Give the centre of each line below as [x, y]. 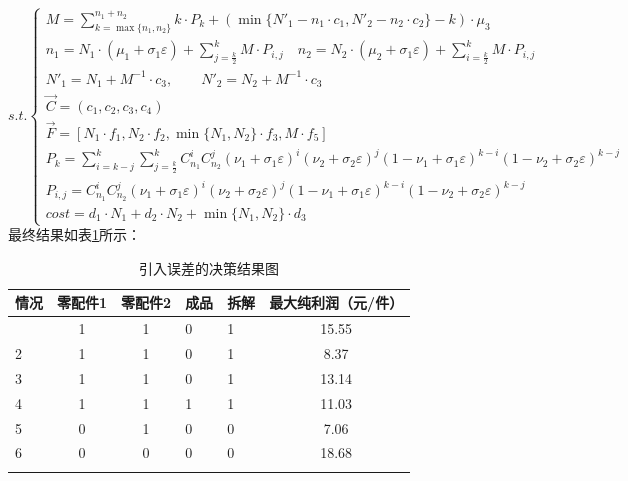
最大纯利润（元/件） [336, 302]
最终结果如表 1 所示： [74, 234]
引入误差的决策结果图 [209, 267]
